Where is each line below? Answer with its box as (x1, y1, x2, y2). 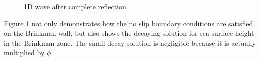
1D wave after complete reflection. (24, 1, 128, 11)
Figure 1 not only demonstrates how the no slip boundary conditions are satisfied (4, 18, 253, 28)
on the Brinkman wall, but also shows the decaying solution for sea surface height (4, 28, 254, 38)
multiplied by (4, 47, 45, 58)
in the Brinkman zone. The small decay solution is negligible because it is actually (4, 37, 256, 48)
